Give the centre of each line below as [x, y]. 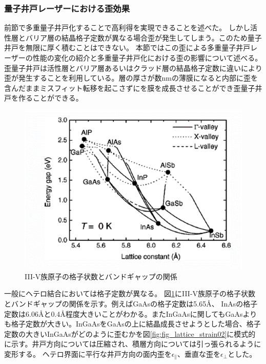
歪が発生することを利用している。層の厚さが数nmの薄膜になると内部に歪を [131, 78]
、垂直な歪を [199, 353]
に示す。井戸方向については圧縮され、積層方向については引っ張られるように [133, 344]
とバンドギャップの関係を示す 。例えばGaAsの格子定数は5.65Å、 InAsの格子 [131, 303]
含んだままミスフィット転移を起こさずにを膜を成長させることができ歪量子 [130, 88]
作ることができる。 [50, 98]
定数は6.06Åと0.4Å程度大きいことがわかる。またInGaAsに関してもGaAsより [131, 313]
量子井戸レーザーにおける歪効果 [67, 8]
